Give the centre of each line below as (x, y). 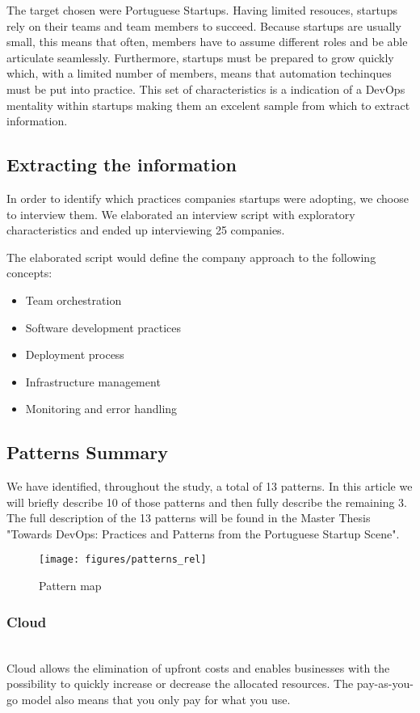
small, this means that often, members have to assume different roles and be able (207, 42)
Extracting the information (122, 165)
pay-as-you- (385, 683)
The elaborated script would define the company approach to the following (191, 257)
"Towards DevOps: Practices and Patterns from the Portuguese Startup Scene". (203, 533)
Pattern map (70, 586)
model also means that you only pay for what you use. (156, 699)
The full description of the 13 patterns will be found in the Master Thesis (189, 518)
